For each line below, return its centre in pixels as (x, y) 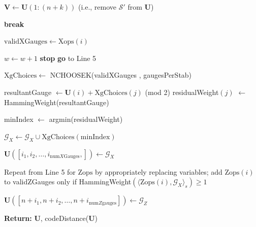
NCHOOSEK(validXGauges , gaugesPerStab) (121, 75)
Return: (18, 218)
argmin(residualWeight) (86, 119)
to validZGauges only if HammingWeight (68, 182)
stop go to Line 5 (68, 58)
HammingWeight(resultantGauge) (57, 102)
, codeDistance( (65, 218)
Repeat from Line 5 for (40, 171)
